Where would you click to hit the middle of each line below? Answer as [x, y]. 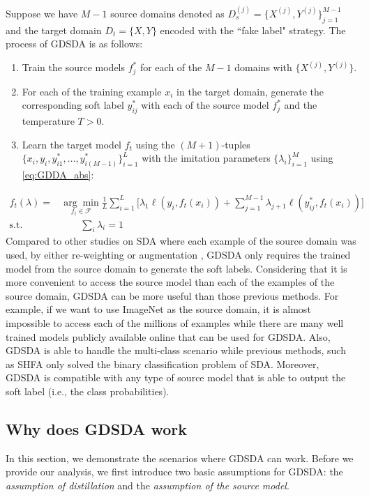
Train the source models [74, 67]
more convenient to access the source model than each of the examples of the [170, 282]
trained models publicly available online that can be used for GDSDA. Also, [168, 336]
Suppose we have [42, 13]
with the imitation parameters [206, 158]
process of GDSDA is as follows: [74, 44]
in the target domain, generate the [250, 91]
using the [155, 144]
